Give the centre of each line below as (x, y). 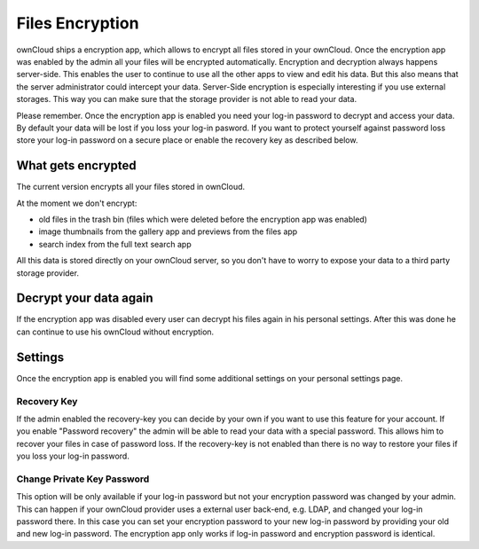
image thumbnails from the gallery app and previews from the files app (168, 231)
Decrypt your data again (85, 298)
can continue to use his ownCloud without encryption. (115, 332)
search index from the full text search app (115, 244)
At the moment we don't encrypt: (77, 203)
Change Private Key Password (83, 479)
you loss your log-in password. (73, 456)
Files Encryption (78, 23)
